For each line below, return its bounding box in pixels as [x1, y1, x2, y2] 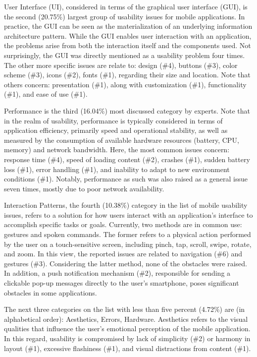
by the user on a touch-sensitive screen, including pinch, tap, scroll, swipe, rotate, [4, 238, 252, 249]
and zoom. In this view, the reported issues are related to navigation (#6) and [4, 248, 243, 259]
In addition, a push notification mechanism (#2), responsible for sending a [4, 268, 231, 278]
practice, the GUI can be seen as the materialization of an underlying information [4, 21, 253, 31]
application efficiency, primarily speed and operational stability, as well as [4, 125, 228, 135]
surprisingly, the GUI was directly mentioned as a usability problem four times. [4, 50, 245, 60]
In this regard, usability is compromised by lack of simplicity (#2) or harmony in [4, 333, 251, 343]
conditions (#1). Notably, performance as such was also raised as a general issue [4, 174, 248, 184]
